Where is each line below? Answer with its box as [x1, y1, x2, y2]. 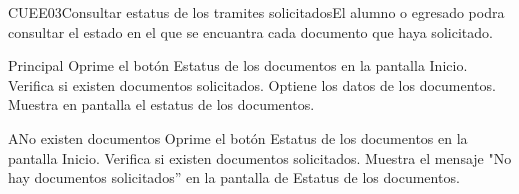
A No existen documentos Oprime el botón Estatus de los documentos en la [8, 127, 468, 148]
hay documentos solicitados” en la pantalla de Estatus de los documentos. [8, 167, 460, 188]
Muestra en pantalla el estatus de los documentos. [8, 94, 315, 115]
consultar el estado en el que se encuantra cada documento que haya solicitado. [8, 21, 493, 42]
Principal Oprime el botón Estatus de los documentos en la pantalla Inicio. [8, 55, 468, 76]
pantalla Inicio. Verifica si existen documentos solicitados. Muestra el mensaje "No [8, 147, 512, 168]
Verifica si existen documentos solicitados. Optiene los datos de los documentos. [8, 74, 496, 95]
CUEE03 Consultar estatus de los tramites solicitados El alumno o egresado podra [8, 2, 505, 22]
